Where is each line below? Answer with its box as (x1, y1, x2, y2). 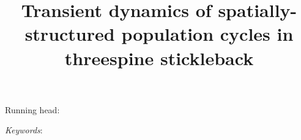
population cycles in (121, 21, 294, 46)
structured (24, 21, 115, 46)
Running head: (5, 103, 60, 116)
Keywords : (5, 124, 43, 136)
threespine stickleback (64, 45, 254, 70)
